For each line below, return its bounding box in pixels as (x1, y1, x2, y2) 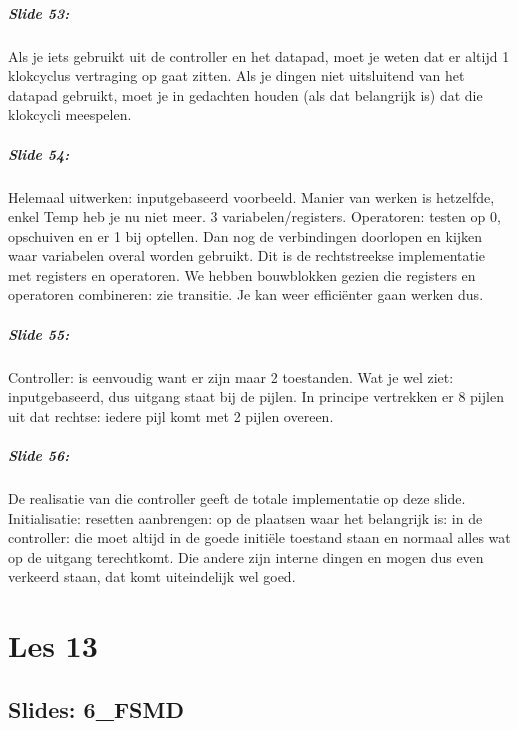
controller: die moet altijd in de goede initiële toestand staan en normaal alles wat (8, 527, 511, 548)
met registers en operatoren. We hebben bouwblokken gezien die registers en (8, 264, 476, 285)
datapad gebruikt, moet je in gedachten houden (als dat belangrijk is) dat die (8, 84, 483, 105)
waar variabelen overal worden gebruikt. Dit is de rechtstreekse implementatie (8, 245, 486, 266)
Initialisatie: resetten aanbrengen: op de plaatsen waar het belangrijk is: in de (8, 507, 483, 528)
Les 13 (8, 625, 98, 666)
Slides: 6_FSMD (8, 693, 184, 724)
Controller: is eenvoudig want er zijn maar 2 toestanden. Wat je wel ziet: (8, 366, 454, 387)
